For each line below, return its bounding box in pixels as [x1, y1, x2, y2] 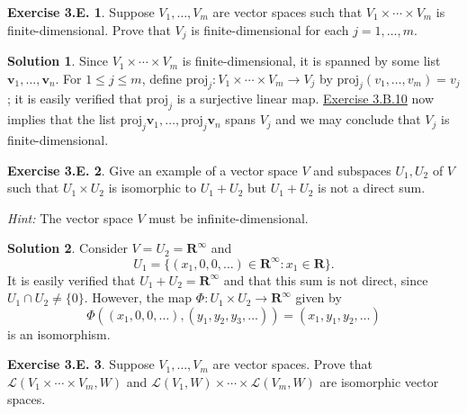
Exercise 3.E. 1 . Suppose [7, 3, 155, 21]
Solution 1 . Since [7, 51, 108, 70]
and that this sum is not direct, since [223, 270, 428, 289]
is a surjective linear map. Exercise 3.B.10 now [176, 89, 435, 108]
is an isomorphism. [7, 324, 111, 343]
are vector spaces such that [212, 3, 363, 21]
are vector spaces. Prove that [212, 355, 373, 373]
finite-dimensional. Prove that [7, 20, 171, 39]
